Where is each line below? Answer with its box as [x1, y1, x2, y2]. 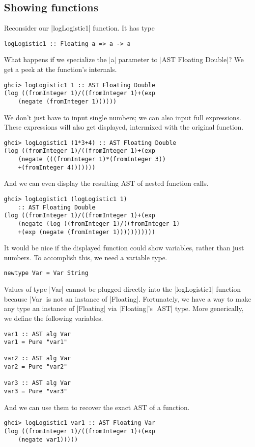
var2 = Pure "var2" [4, 363, 67, 371]
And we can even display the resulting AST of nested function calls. [4, 178, 209, 188]
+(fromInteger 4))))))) [18, 164, 96, 171]
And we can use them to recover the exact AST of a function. [4, 402, 190, 412]
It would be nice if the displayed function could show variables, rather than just [4, 242, 244, 253]
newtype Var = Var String [4, 270, 88, 277]
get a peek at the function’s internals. [4, 64, 117, 74]
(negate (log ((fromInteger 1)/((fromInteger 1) [18, 220, 180, 227]
